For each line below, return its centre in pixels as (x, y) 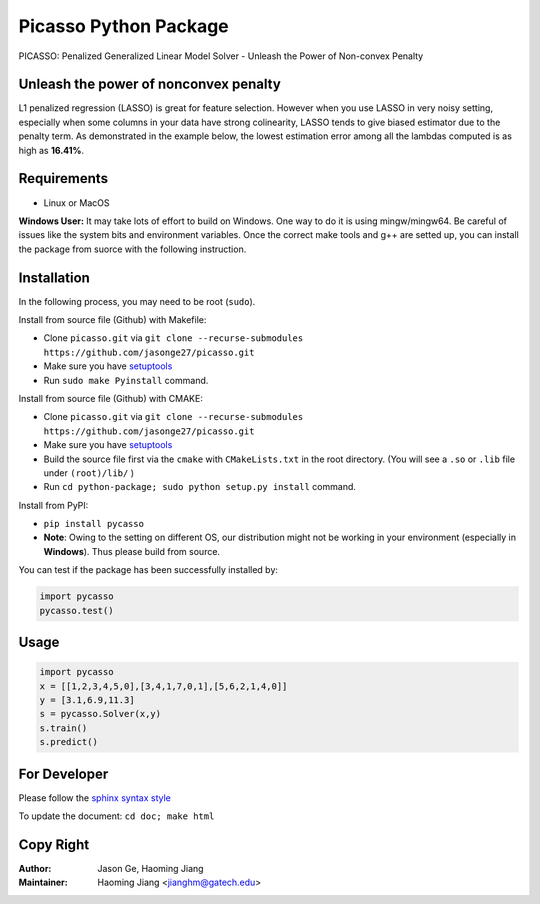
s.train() (63, 728)
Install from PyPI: (53, 505)
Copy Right (54, 844)
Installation (54, 277)
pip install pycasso (94, 524)
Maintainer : (43, 882)
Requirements (63, 178)
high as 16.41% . (51, 150)
